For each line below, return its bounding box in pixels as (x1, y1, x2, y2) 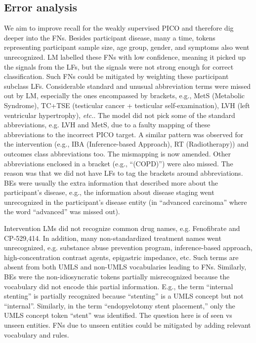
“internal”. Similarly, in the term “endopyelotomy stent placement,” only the (4, 300, 235, 310)
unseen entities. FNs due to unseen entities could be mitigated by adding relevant (4, 320, 251, 330)
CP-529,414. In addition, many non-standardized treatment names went (4, 232, 221, 243)
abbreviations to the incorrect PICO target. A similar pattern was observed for (4, 129, 244, 139)
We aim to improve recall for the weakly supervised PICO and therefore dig (4, 23, 234, 33)
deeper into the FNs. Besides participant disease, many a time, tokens (4, 32, 215, 42)
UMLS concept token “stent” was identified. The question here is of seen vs (4, 310, 232, 320)
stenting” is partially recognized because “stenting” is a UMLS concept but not (4, 291, 244, 301)
